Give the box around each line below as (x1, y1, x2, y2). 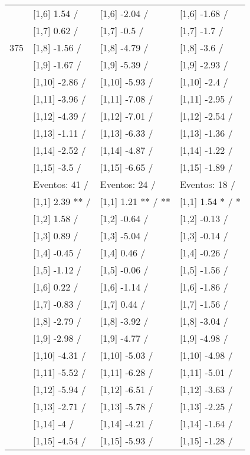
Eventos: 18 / (179, 177, 235, 191)
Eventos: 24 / (100, 177, 156, 191)
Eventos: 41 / (33, 177, 89, 191)
